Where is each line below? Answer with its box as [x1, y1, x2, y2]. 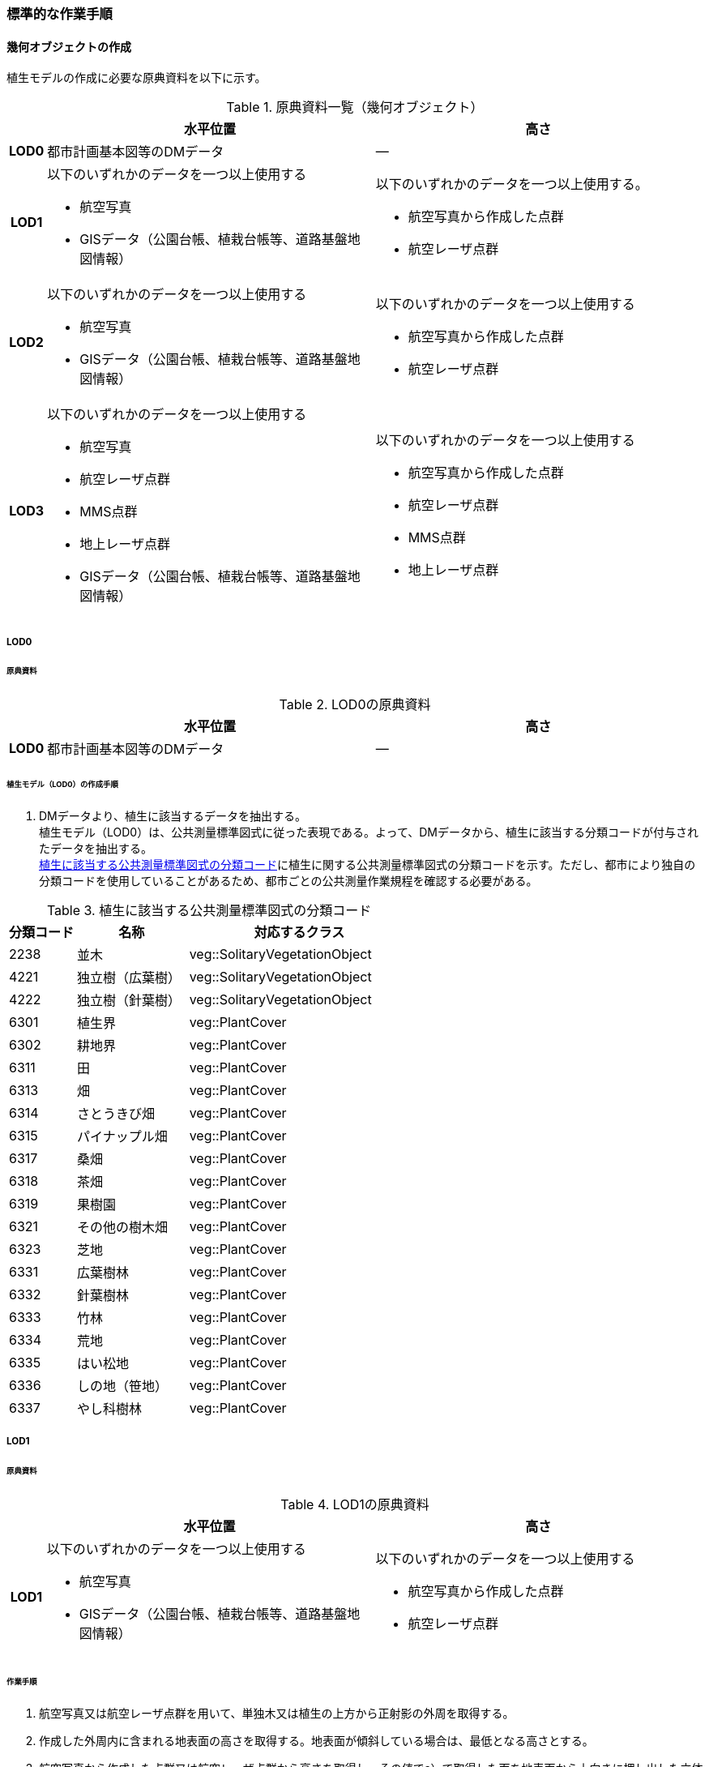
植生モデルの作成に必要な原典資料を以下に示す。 [6, 71, 267, 85]
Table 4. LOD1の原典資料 [280, 1496, 429, 1513]
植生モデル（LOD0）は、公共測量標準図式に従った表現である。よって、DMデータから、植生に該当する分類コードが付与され [39, 824, 698, 839]
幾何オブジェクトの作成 [6, 39, 131, 53]
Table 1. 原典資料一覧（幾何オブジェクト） [226, 99, 484, 116]
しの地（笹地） [77, 1377, 169, 1394]
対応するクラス [254, 923, 345, 940]
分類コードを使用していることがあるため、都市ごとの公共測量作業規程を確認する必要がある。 [39, 873, 538, 888]
